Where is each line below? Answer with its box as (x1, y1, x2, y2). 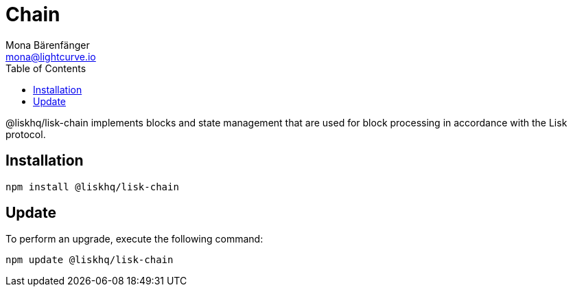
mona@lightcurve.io (5, 50, 96, 63)
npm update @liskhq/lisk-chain (5, 254, 174, 266)
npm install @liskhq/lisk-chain (5, 181, 179, 192)
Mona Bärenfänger (5, 38, 90, 51)
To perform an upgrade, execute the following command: (5, 233, 264, 245)
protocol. (5, 128, 46, 140)
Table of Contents (5, 62, 86, 74)
